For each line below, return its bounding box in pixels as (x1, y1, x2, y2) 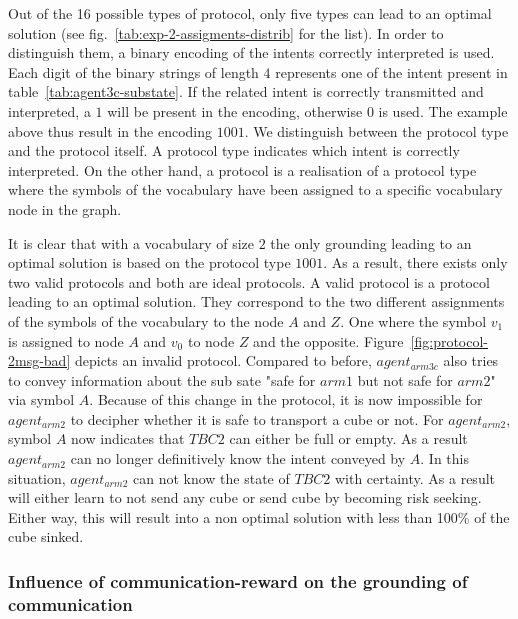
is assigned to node (8, 330, 124, 351)
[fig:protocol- (410, 330, 489, 351)
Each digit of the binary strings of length (8, 61, 259, 82)
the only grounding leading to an (270, 232, 472, 253)
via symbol (8, 389, 75, 410)
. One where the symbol (340, 310, 487, 331)
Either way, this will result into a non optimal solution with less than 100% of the (8, 506, 510, 527)
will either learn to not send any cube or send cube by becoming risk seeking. (8, 487, 482, 508)
